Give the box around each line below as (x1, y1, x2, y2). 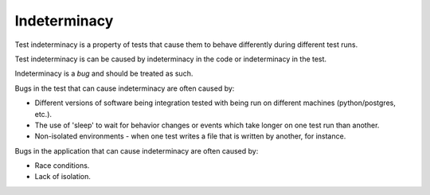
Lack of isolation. (34, 172, 92, 181)
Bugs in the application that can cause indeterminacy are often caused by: (14, 146, 259, 155)
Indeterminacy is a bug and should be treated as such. (14, 68, 193, 79)
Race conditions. (34, 161, 90, 170)
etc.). (34, 109, 52, 119)
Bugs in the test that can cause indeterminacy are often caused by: (14, 84, 235, 93)
